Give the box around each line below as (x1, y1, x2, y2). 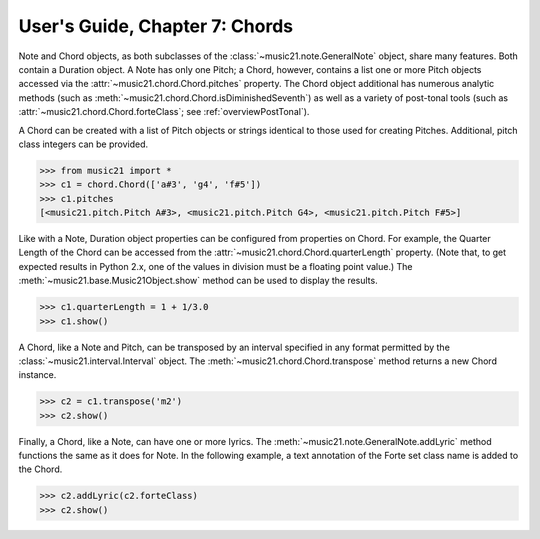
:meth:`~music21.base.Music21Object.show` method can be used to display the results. (18, 275, 379, 287)
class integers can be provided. (18, 138, 149, 150)
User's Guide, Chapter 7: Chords (18, 15, 294, 37)
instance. (18, 369, 57, 381)
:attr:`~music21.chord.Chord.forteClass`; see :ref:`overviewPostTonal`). (18, 106, 310, 118)
